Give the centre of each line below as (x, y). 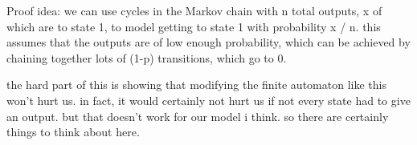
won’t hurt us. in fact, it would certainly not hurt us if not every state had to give (208, 100)
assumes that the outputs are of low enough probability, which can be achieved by (208, 42)
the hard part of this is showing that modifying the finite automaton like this (196, 85)
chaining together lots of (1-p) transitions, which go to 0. (147, 57)
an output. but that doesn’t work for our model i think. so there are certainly (198, 116)
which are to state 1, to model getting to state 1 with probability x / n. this (194, 26)
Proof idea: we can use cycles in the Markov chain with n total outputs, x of (194, 10)
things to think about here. (73, 132)
